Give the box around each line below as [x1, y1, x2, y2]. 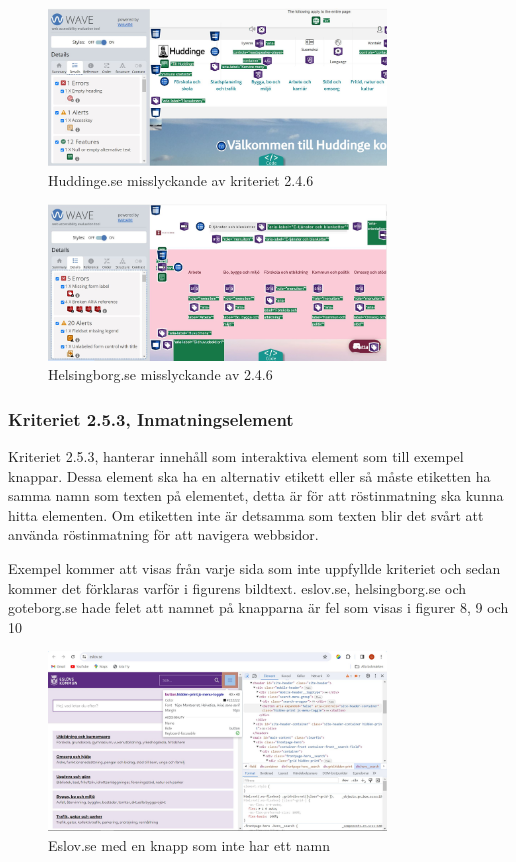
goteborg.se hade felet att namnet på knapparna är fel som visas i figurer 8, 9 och [8, 597, 509, 618]
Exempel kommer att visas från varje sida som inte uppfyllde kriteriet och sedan [8, 558, 501, 579]
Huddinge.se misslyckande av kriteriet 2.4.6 [48, 169, 314, 190]
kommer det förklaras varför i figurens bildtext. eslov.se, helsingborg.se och [8, 577, 467, 598]
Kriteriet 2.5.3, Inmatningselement [8, 406, 294, 431]
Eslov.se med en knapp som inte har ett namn [48, 834, 331, 855]
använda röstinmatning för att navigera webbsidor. [8, 524, 319, 545]
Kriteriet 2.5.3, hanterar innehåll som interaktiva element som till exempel [8, 446, 464, 467]
